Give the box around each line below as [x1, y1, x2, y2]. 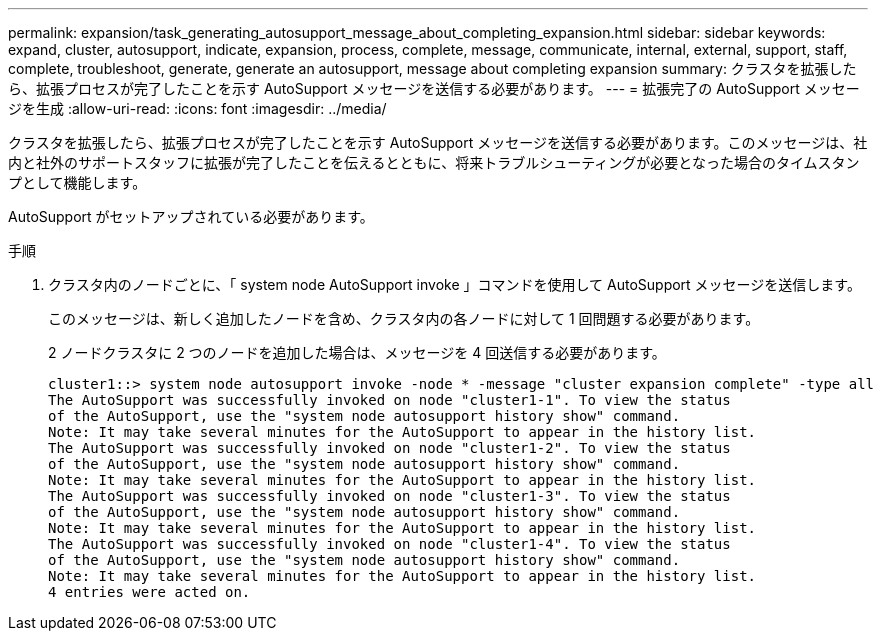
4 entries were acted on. [48, 584, 251, 600]
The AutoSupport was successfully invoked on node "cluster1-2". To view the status [48, 440, 731, 456]
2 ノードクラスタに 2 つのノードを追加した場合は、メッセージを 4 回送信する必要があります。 [48, 344, 666, 361]
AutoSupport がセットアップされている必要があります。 [8, 208, 374, 225]
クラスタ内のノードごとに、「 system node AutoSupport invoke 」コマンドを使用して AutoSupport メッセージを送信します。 [48, 276, 861, 293]
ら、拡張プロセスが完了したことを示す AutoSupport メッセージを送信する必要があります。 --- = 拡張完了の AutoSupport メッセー [8, 80, 860, 97]
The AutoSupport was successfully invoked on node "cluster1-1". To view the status [48, 392, 731, 408]
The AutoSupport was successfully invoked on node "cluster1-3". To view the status [48, 488, 731, 504]
